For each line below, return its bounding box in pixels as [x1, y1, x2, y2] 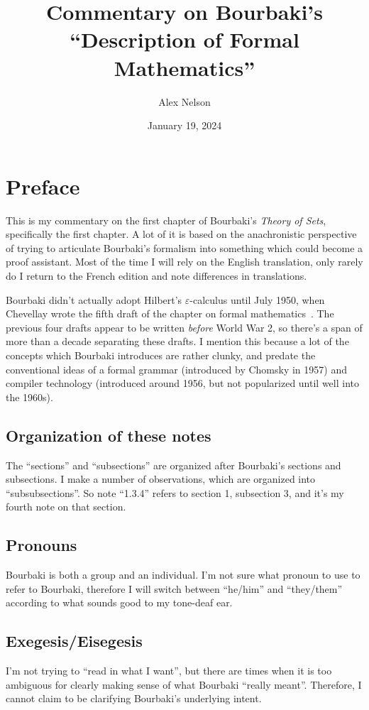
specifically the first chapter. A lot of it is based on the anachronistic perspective [6, 226, 357, 241]
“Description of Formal [70, 25, 299, 54]
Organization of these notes [6, 424, 211, 446]
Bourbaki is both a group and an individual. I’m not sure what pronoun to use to [6, 567, 360, 582]
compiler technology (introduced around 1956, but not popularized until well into [6, 376, 360, 390]
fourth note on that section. [6, 499, 126, 514]
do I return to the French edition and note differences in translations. [6, 268, 307, 283]
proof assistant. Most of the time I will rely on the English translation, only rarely [6, 254, 363, 269]
